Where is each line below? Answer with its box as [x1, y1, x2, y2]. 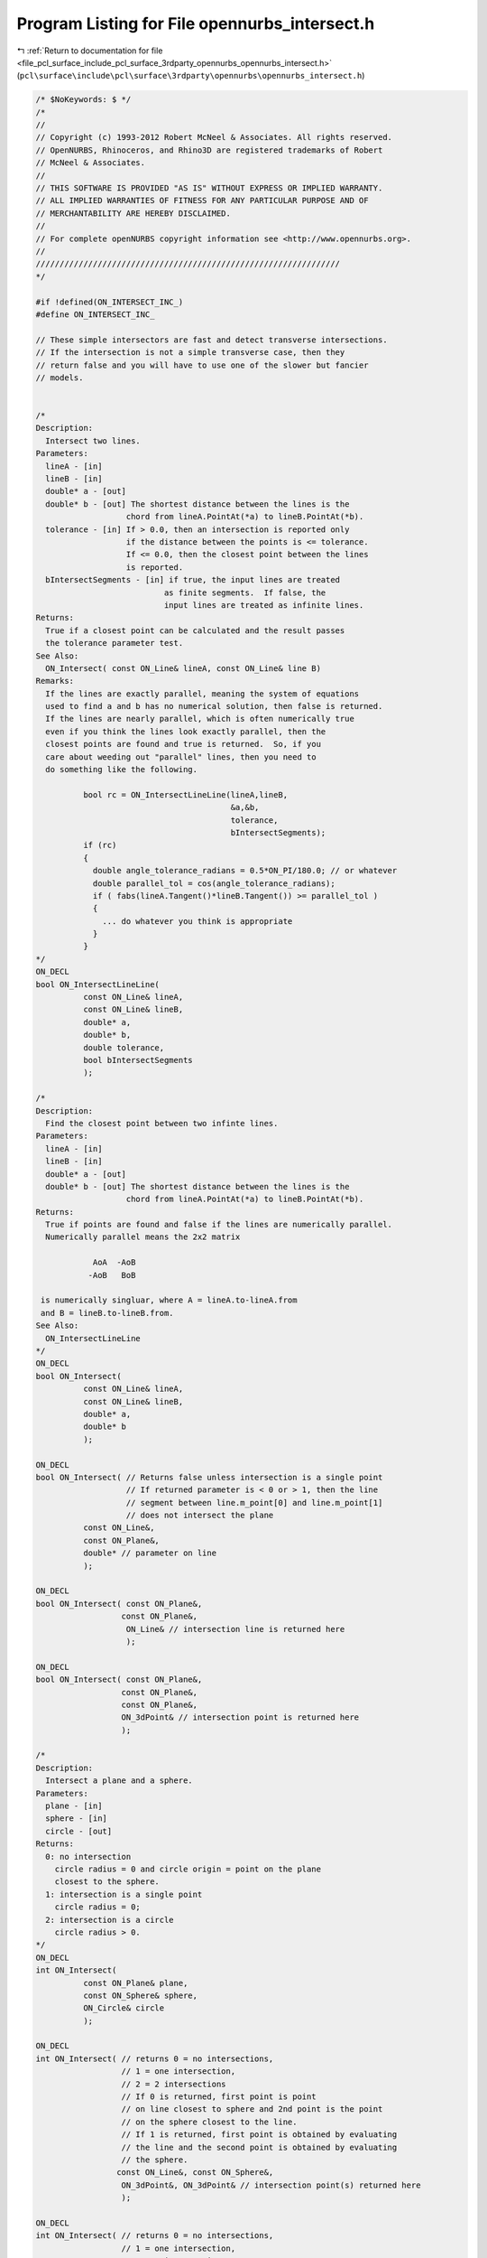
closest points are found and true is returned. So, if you [45, 739, 322, 750]
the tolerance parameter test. [45, 638, 184, 648]
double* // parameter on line [82, 1548, 216, 1558]
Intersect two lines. [45, 435, 142, 446]
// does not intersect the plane [125, 1510, 274, 1521]
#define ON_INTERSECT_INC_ [35, 309, 155, 320]
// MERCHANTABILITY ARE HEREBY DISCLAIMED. [35, 208, 232, 219]
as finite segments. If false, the [163, 587, 326, 598]
